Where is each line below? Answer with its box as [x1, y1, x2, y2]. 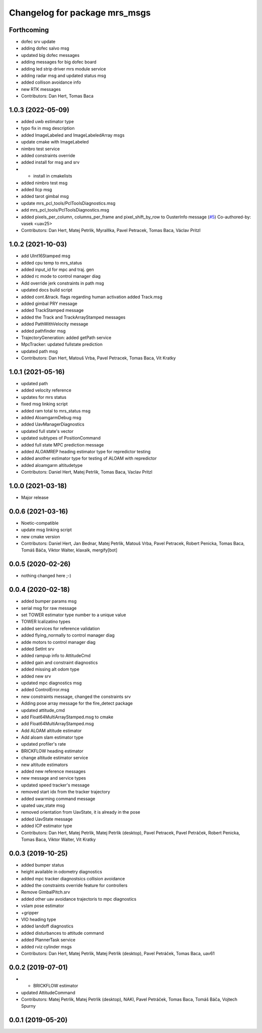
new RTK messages [21, 86, 61, 92]
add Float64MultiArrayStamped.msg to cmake [21, 714, 114, 720]
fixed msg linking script [21, 401, 68, 407]
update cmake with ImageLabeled [21, 139, 89, 145]
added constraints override [21, 153, 75, 159]
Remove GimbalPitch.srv [21, 889, 70, 895]
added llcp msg [21, 187, 52, 192]
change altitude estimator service [21, 755, 88, 761]
